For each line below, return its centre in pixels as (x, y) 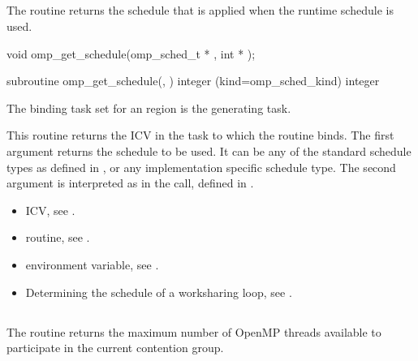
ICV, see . (50, 210)
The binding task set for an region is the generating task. (149, 107)
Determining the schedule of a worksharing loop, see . (159, 292)
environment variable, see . (92, 264)
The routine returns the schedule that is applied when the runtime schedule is (200, 10)
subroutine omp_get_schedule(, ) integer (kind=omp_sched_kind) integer (193, 81)
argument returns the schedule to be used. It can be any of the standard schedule (209, 150)
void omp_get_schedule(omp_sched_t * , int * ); (131, 53)
